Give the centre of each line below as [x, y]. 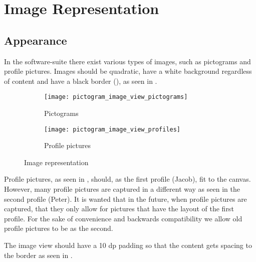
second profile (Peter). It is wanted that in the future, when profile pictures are [125, 199]
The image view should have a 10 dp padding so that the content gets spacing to [128, 245]
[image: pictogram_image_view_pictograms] [116, 97]
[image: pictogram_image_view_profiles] [112, 129]
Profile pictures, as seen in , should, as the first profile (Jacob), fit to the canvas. [127, 179]
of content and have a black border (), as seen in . [81, 81]
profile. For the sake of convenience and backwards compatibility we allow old [123, 218]
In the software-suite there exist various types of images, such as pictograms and [127, 61]
